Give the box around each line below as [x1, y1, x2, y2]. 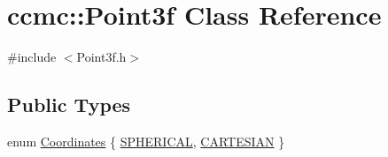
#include [7, 48, 57, 66]
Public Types [7, 91, 131, 118]
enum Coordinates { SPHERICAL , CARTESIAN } [7, 131, 285, 150]
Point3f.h [76, 48, 127, 66]
